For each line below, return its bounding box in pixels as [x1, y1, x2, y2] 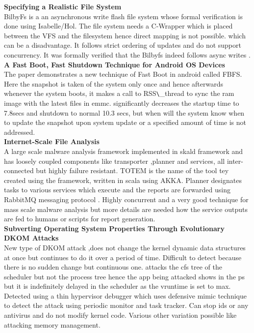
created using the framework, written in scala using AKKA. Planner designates [4, 175, 242, 185]
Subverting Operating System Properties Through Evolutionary [4, 223, 225, 233]
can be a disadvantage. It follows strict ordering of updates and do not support [4, 40, 241, 50]
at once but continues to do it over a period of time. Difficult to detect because [4, 252, 242, 262]
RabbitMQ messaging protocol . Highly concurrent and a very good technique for [4, 194, 249, 204]
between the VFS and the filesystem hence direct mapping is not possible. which [4, 30, 246, 40]
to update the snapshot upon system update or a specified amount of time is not [4, 117, 247, 127]
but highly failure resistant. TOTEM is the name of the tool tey [36, 165, 229, 176]
